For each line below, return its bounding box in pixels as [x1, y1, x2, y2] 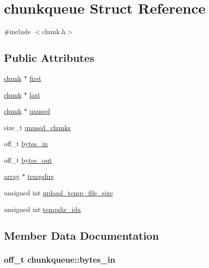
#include [4, 26, 31, 37]
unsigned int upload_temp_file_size [4, 188, 113, 198]
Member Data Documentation [4, 228, 159, 243]
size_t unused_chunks [4, 122, 71, 132]
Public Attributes [4, 50, 95, 65]
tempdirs [27, 171, 54, 181]
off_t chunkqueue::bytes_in [4, 253, 115, 265]
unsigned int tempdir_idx [4, 204, 81, 214]
